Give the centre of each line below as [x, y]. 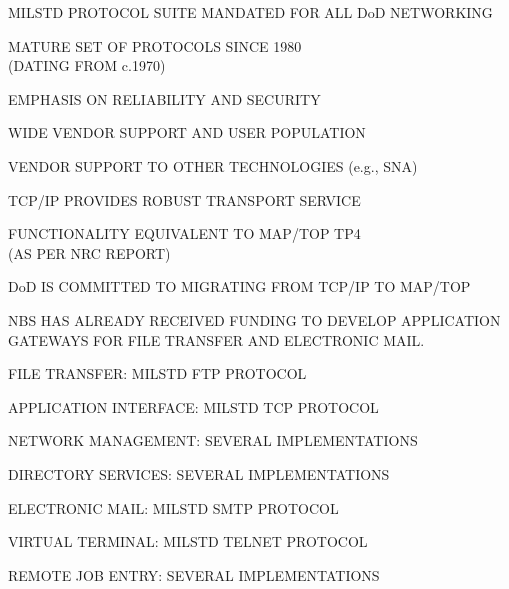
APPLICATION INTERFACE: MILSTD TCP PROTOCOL [193, 406]
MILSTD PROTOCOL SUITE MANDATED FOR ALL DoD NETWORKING [250, 12]
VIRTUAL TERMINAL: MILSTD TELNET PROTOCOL [188, 541]
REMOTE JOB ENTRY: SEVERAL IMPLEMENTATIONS [194, 574]
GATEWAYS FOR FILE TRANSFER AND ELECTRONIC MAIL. [216, 339]
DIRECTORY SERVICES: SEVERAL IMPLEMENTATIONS [199, 473]
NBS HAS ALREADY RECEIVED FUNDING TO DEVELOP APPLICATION [254, 319]
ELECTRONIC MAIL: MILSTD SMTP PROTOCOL [173, 507]
